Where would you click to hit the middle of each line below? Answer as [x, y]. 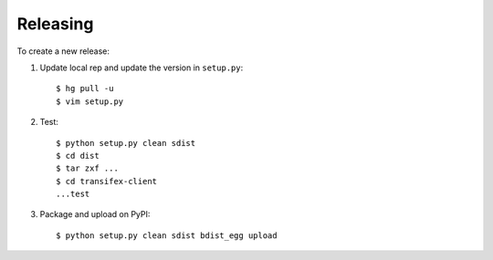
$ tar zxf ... [87, 168]
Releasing [55, 24]
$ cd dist [78, 156]
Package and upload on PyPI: [95, 214]
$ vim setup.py [90, 101]
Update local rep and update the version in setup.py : [142, 68]
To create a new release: [63, 51]
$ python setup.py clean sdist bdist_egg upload [167, 235]
